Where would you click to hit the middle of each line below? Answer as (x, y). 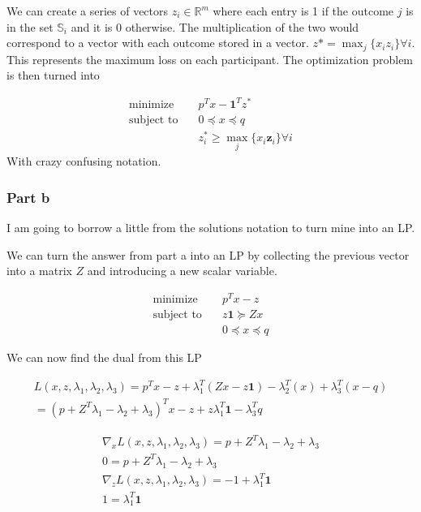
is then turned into (53, 75)
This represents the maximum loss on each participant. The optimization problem (210, 59)
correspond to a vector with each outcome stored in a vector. (158, 43)
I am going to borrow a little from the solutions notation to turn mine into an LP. (211, 228)
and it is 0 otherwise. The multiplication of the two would (215, 26)
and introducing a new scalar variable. (182, 271)
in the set (30, 26)
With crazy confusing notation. (84, 161)
